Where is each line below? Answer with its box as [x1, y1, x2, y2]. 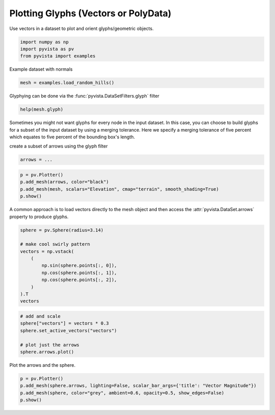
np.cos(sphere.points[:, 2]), [41, 277, 117, 283]
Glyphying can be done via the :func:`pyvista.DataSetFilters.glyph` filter [9, 93, 160, 99]
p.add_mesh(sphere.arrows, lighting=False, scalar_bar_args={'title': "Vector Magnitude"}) [20, 383, 257, 389]
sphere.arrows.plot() [20, 349, 74, 354]
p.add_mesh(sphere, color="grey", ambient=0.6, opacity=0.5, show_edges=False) [20, 390, 225, 396]
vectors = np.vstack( [20, 248, 74, 254]
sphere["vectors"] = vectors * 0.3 [20, 320, 109, 327]
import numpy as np [20, 39, 69, 45]
